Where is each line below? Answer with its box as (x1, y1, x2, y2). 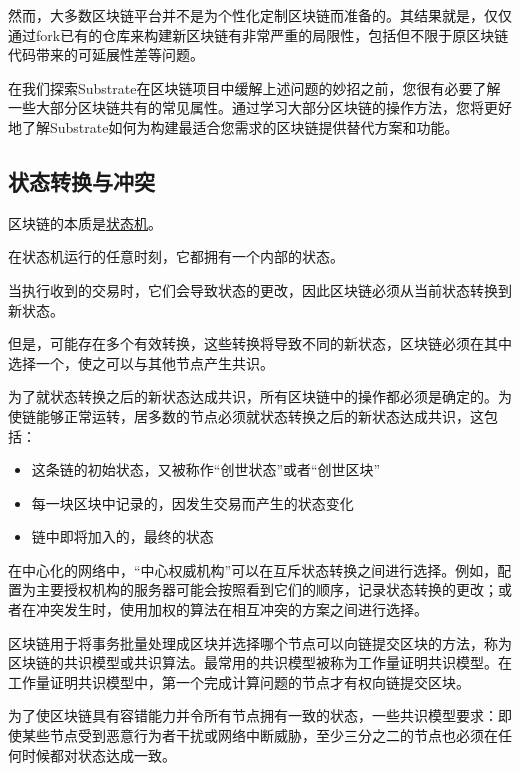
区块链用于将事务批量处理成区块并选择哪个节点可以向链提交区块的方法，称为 (8, 632, 512, 653)
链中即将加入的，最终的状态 (31, 526, 214, 547)
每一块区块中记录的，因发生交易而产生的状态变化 (31, 492, 354, 513)
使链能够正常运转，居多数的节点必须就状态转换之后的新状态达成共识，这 (8, 405, 484, 426)
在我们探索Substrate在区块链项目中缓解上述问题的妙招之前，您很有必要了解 (8, 77, 501, 98)
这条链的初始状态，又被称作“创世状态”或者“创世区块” (31, 459, 381, 480)
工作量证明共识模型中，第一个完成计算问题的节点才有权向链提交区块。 (8, 671, 470, 692)
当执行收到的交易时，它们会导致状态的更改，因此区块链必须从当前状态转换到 (8, 279, 512, 300)
